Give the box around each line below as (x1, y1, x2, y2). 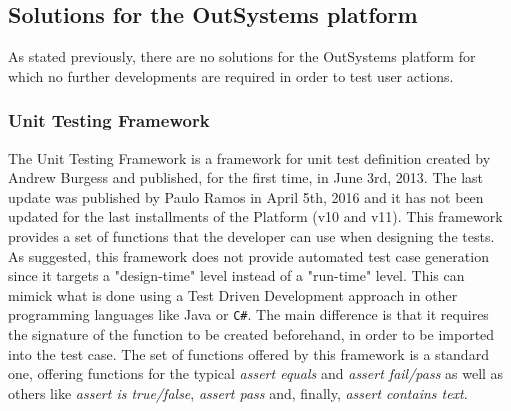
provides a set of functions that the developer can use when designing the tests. (8, 225, 495, 246)
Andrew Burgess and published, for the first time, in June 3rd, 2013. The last (8, 167, 484, 188)
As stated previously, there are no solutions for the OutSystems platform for (8, 46, 476, 67)
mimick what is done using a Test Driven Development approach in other (8, 284, 458, 305)
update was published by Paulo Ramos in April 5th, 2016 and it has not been (8, 186, 484, 207)
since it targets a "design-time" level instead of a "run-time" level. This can (8, 265, 465, 286)
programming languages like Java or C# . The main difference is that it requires (8, 304, 489, 325)
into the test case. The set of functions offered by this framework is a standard (8, 343, 489, 364)
